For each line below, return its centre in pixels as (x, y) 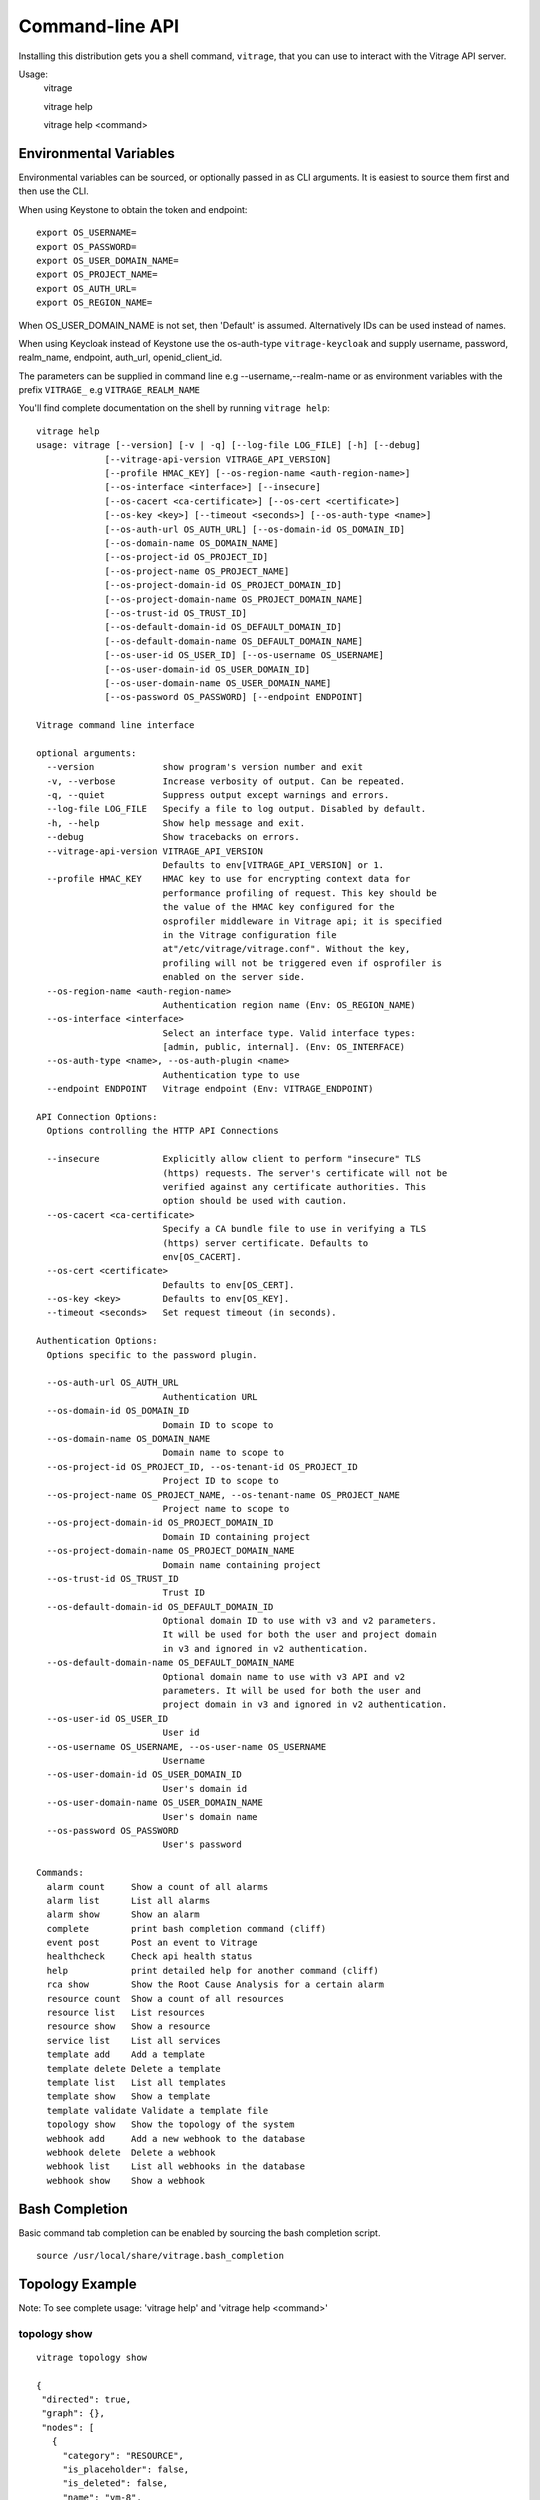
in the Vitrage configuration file (249, 934)
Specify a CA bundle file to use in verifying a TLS (294, 1229)
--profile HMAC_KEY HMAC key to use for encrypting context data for (228, 879)
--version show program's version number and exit (205, 767)
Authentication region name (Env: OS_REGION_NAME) (289, 1004)
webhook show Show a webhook (125, 2180)
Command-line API (99, 26)
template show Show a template (128, 2096)
